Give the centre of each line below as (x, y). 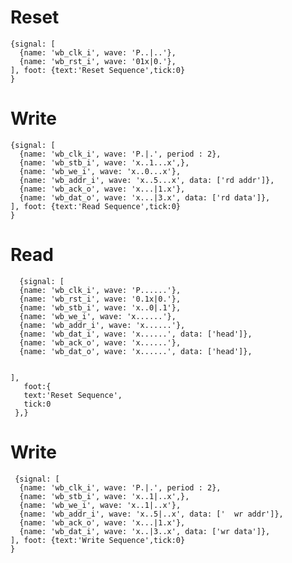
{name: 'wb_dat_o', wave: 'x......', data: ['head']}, (136, 351)
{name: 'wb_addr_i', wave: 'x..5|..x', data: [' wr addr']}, (151, 514)
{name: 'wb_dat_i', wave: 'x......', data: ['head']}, (136, 334)
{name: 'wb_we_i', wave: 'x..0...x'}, (100, 171)
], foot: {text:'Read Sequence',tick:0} (96, 206)
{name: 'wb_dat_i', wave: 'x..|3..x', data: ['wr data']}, (145, 531)
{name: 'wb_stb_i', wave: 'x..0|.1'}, (100, 307)
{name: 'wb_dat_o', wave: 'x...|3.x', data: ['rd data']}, (145, 197)
